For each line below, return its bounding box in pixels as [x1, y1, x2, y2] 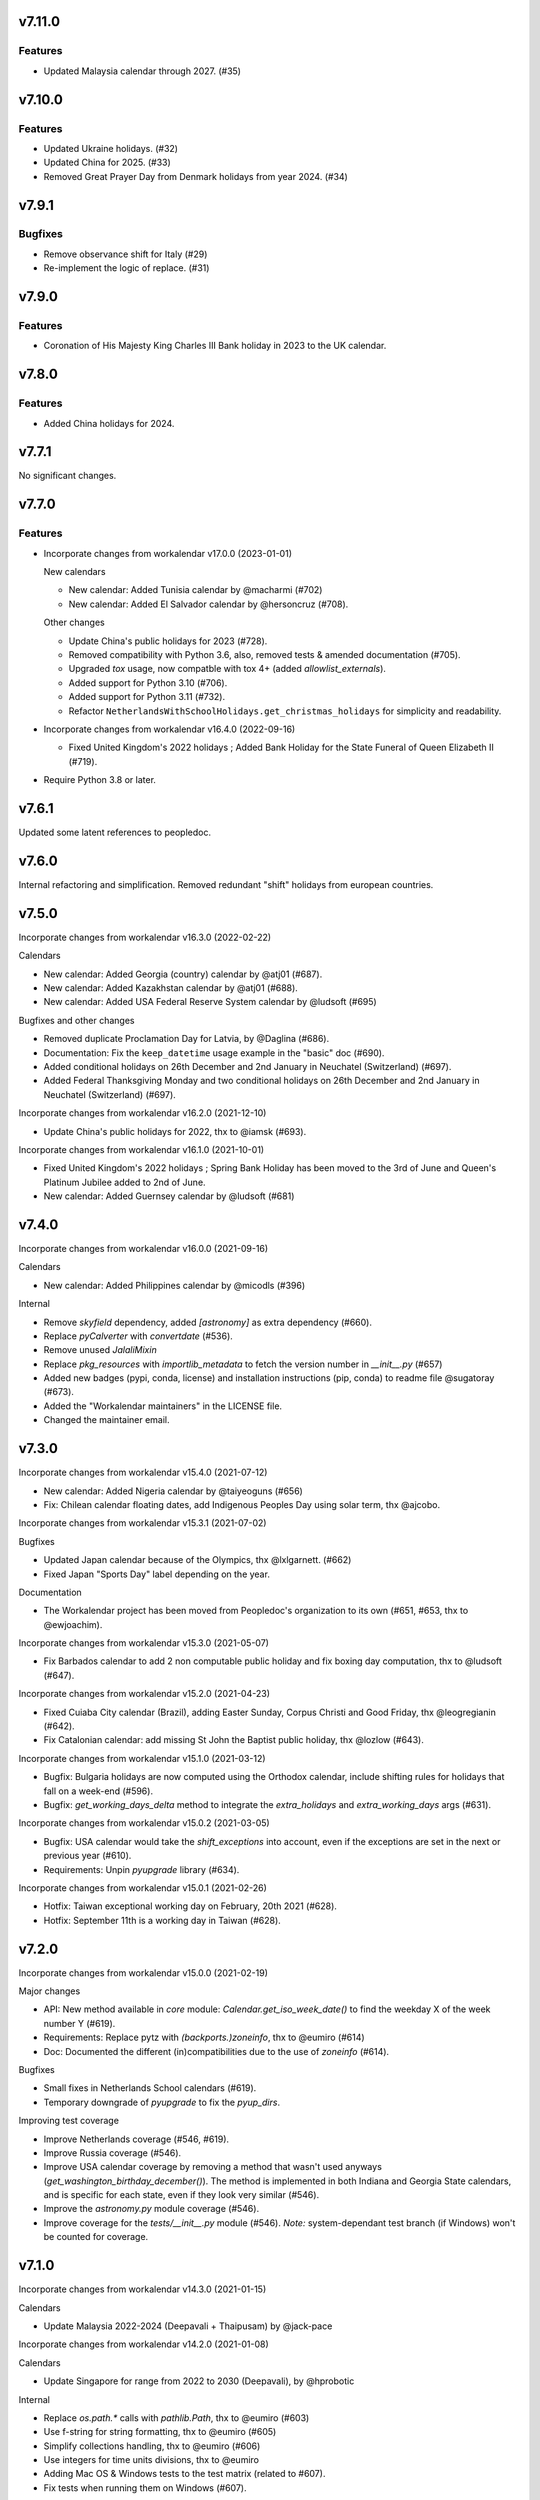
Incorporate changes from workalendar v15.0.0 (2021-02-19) [18, 1966, 269, 1979]
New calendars [43, 566, 106, 578]
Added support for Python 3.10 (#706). [68, 676, 228, 689]
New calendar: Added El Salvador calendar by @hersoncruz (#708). [68, 598, 349, 610]
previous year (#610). [43, 1850, 132, 1862]
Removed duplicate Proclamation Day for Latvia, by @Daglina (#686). [43, 1033, 330, 1045]
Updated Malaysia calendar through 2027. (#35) [43, 65, 242, 77]
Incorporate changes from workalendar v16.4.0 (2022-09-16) [43, 723, 296, 735]
